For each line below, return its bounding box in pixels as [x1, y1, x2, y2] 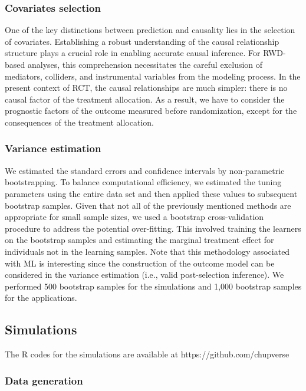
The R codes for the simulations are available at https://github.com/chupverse [5, 348, 289, 360]
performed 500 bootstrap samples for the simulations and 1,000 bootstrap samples [5, 280, 302, 292]
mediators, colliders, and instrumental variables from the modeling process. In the [5, 70, 301, 82]
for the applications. [5, 291, 77, 304]
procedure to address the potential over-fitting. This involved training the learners [5, 222, 301, 234]
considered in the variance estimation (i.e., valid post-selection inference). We [5, 268, 284, 281]
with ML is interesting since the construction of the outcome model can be [5, 257, 275, 269]
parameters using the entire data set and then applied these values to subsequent [5, 187, 298, 199]
